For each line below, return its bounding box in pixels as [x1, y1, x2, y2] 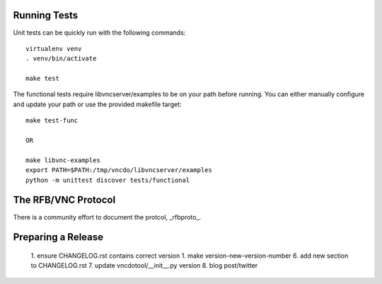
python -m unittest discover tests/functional [25, 176, 190, 184]
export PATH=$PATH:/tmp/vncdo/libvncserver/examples [25, 166, 212, 174]
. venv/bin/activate [25, 55, 97, 63]
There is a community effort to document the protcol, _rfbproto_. [13, 212, 202, 221]
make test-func [25, 117, 79, 125]
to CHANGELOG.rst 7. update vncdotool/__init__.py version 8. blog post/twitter [30, 261, 258, 270]
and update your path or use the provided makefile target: [13, 100, 182, 108]
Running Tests [13, 9, 78, 21]
